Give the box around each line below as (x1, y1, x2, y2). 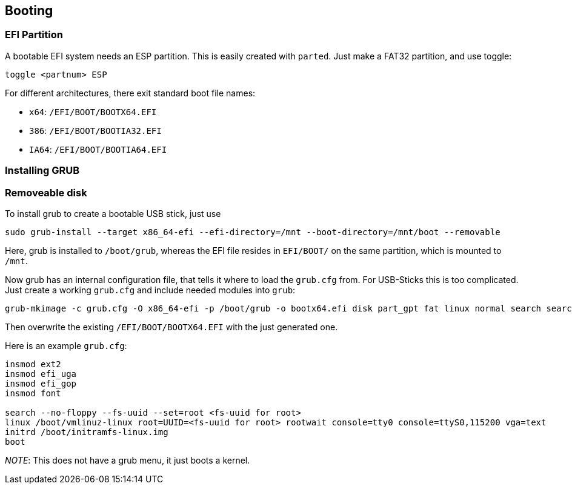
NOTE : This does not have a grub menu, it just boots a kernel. (5, 454, 250, 465)
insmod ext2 (5, 359, 61, 369)
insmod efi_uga (5, 368, 77, 379)
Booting (5, 3, 53, 18)
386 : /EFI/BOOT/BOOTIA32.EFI (29, 125, 162, 136)
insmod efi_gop (5, 378, 77, 388)
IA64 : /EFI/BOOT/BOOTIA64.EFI (29, 144, 167, 155)
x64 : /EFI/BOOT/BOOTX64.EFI (29, 106, 157, 117)
